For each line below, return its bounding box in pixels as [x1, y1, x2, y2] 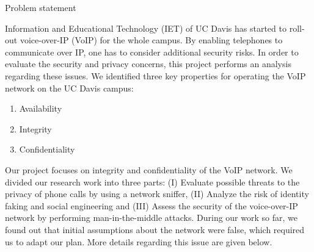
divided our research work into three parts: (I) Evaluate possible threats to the [5, 175, 300, 188]
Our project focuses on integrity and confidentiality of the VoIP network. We [5, 163, 293, 176]
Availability [19, 102, 62, 115]
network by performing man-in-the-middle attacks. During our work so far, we [5, 211, 298, 224]
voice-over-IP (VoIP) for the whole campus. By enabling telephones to [20, 34, 283, 46]
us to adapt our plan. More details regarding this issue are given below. [5, 235, 272, 248]
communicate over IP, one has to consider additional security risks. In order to [5, 45, 299, 58]
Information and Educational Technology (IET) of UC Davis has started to [5, 21, 287, 34]
